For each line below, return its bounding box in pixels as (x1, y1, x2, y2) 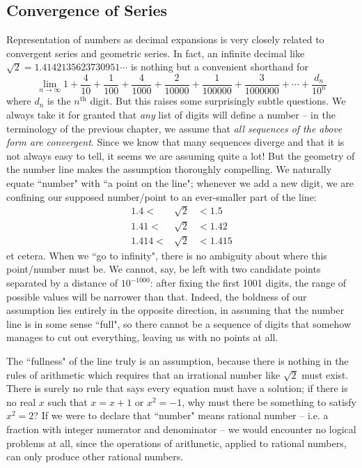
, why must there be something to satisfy (182, 394, 356, 409)
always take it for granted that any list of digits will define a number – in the (6, 107, 336, 121)
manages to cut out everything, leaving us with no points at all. (6, 330, 278, 345)
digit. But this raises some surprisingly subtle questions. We (90, 93, 346, 108)
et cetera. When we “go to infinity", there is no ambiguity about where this (6, 248, 327, 262)
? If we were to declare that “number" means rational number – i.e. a (33, 408, 329, 423)
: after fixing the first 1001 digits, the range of (150, 275, 347, 290)
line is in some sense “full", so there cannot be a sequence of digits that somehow (6, 316, 352, 331)
